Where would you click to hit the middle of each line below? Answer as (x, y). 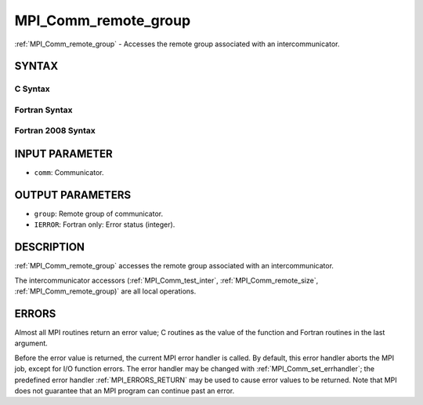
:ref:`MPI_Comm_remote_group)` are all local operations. (105, 291)
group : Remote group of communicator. (99, 214)
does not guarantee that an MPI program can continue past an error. (125, 391)
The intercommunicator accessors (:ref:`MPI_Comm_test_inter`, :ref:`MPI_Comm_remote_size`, (166, 280)
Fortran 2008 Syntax (55, 131)
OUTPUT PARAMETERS (73, 195)
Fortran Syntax (43, 110)
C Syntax (32, 89)
